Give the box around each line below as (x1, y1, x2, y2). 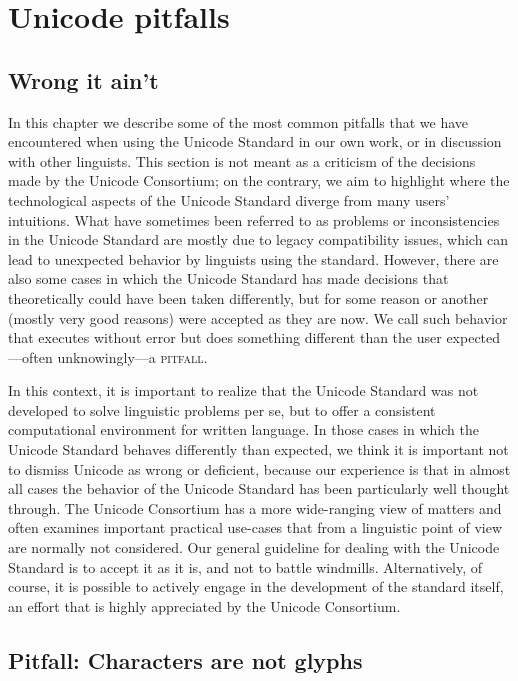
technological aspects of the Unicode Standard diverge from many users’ (8, 189, 450, 210)
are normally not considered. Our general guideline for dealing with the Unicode (8, 537, 500, 558)
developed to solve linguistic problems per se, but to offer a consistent (8, 399, 436, 420)
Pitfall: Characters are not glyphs (8, 644, 363, 675)
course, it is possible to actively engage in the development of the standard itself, (8, 576, 504, 597)
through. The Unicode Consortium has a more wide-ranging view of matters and (8, 497, 502, 518)
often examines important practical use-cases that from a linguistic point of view (8, 517, 502, 538)
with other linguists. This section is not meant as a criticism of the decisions (8, 150, 476, 171)
